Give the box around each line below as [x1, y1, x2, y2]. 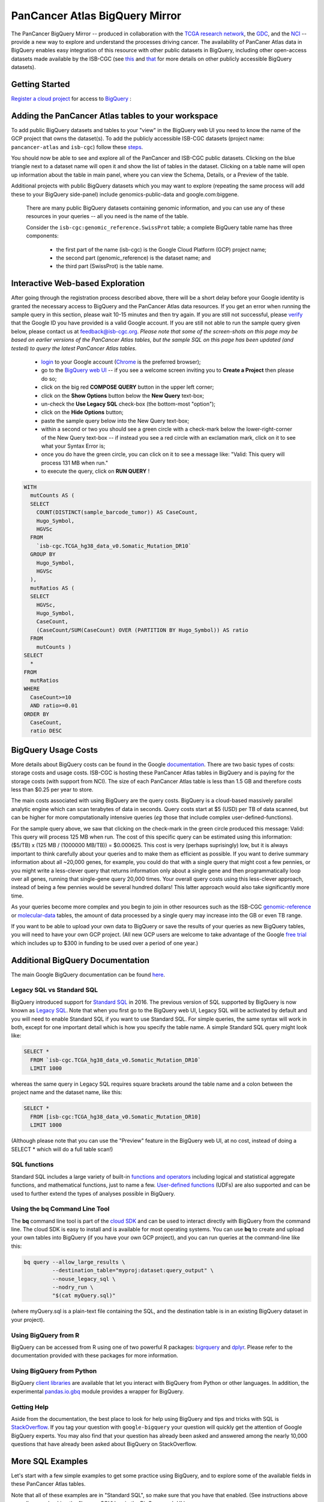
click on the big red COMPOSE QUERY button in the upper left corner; [41, 383, 214, 391]
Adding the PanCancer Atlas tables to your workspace [11, 111, 218, 121]
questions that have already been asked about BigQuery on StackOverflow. [11, 1441, 197, 1448]
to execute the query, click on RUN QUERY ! [41, 467, 150, 475]
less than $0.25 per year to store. [11, 786, 94, 793]
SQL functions [11, 1160, 54, 1169]
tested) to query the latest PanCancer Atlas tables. [11, 344, 137, 351]
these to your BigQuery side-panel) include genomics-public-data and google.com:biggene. [11, 190, 239, 198]
